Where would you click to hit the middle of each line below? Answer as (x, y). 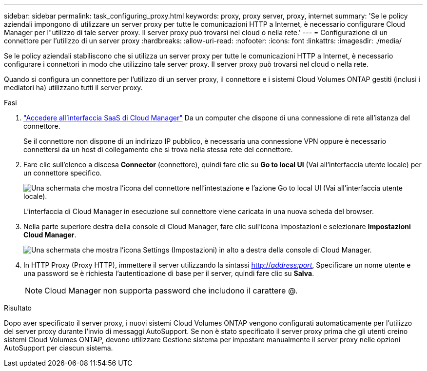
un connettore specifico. (63, 173)
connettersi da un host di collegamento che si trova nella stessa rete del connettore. (158, 149)
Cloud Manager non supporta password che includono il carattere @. (171, 291)
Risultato (18, 308)
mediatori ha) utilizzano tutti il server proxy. (73, 88)
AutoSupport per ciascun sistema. (58, 348)
